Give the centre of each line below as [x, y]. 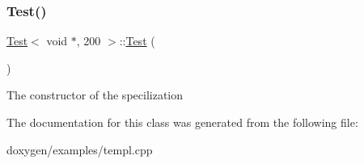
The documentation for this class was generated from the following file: [182, 122]
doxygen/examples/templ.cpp [80, 149]
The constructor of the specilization [95, 95]
